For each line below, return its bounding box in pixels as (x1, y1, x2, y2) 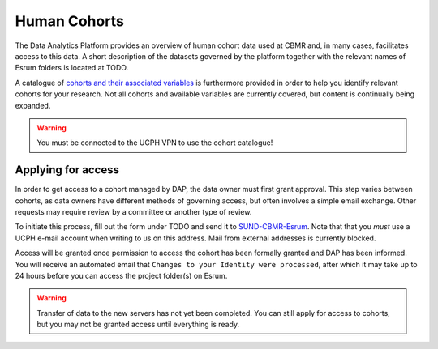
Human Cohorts (15, 12, 125, 30)
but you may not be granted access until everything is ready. (36, 320, 239, 330)
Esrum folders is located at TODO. (15, 63, 129, 73)
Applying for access (15, 163, 119, 177)
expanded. (15, 100, 51, 110)
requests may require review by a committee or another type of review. (15, 206, 252, 216)
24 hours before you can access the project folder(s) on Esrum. (15, 270, 228, 280)
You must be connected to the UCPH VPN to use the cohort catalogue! (36, 138, 273, 147)
